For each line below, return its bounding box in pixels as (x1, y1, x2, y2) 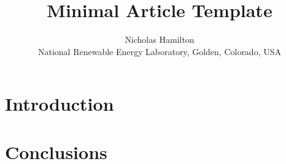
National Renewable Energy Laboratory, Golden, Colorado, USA (37, 45, 281, 58)
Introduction (5, 91, 114, 116)
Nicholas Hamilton (125, 33, 195, 46)
